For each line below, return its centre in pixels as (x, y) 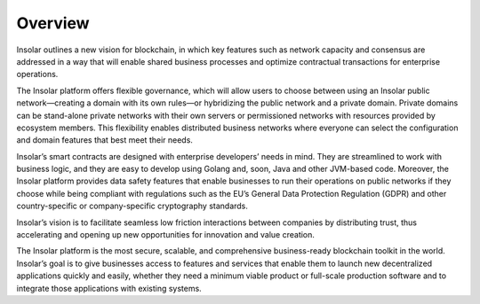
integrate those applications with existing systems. (109, 288)
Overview (53, 23)
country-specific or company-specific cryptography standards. (132, 206)
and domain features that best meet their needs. (104, 140)
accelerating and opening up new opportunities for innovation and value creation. (166, 235)
